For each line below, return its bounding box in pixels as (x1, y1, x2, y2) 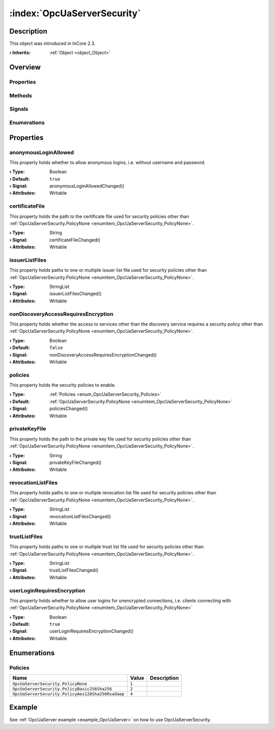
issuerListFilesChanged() (49, 291, 102, 297)
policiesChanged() (49, 405, 88, 411)
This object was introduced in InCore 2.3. (9, 41, 96, 47)
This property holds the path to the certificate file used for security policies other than (9, 213, 189, 219)
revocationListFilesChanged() (49, 513, 111, 519)
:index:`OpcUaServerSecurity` (9, 8, 141, 19)
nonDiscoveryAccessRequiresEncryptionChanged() (49, 352, 157, 358)
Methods (9, 92, 32, 99)
